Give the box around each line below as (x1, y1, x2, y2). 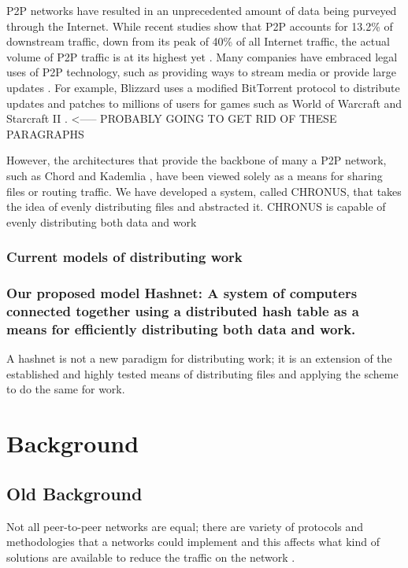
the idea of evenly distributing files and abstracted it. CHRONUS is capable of (6, 198, 386, 215)
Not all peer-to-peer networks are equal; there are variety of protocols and (6, 518, 364, 534)
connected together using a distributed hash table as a (6, 301, 359, 320)
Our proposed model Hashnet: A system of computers (6, 283, 358, 303)
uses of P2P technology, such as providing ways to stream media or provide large (6, 64, 396, 80)
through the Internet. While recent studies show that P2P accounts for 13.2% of (6, 17, 393, 34)
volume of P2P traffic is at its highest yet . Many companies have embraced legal (6, 48, 398, 65)
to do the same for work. (6, 381, 125, 397)
